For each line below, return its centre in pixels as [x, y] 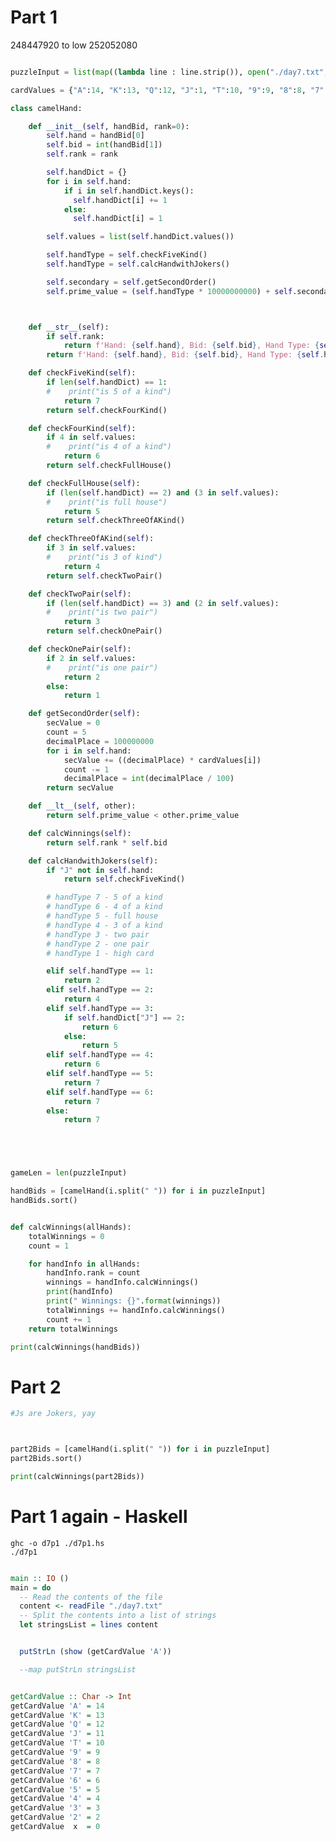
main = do [31, 1587]
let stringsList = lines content [89, 1625]
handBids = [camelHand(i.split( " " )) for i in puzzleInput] [138, 1191]
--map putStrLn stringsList [78, 1669]
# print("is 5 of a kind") [109, 391]
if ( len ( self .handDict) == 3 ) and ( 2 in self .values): [163, 603]
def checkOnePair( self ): [80, 649]
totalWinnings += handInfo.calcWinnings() [136, 1310]
